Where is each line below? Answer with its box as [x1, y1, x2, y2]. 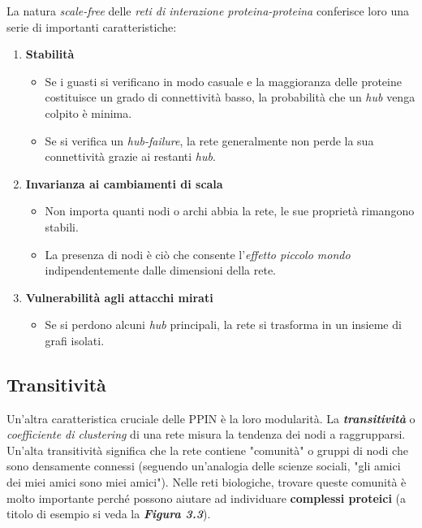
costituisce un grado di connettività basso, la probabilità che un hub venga [45, 89, 416, 106]
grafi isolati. [45, 331, 105, 348]
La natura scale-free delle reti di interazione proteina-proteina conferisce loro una [6, 2, 409, 19]
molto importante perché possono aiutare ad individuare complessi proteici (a [6, 489, 406, 506]
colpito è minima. [45, 104, 132, 121]
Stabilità [25, 45, 75, 63]
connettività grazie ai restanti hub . [45, 148, 216, 165]
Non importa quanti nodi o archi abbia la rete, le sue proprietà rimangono [45, 202, 415, 219]
